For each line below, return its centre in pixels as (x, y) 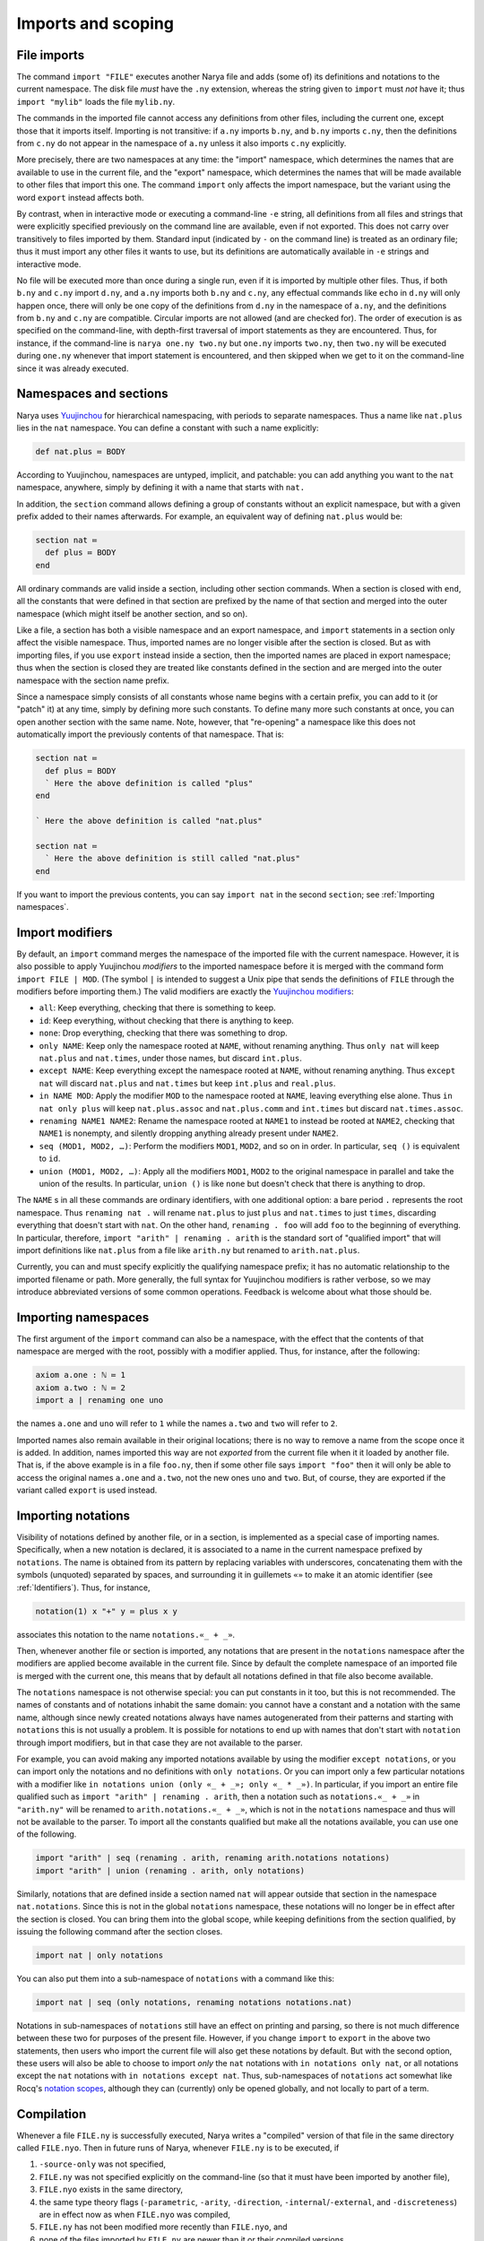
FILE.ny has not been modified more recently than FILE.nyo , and (163, 2227)
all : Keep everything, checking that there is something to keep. (157, 1008)
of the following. (47, 1834)
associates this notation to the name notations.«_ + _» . (126, 1634)
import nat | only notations (99, 1955)
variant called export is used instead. (87, 1490)
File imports (51, 55)
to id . (50, 1159)
